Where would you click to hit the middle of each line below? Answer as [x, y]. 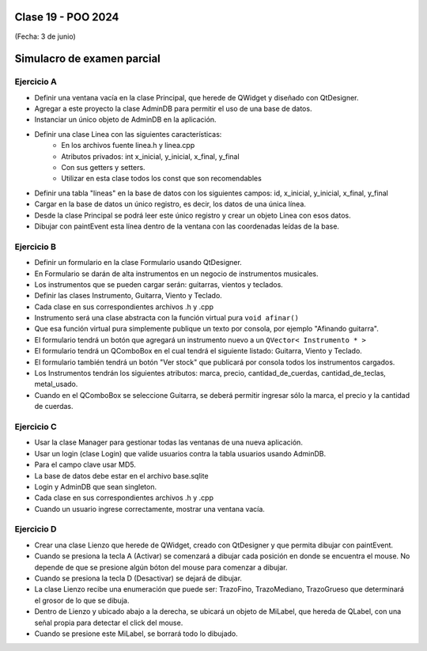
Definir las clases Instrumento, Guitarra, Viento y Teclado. [128, 296]
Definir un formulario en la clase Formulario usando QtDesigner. [138, 263]
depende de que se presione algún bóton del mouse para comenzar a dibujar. [161, 567]
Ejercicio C [36, 426]
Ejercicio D [36, 529]
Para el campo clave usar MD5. [85, 465]
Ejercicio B [36, 247]
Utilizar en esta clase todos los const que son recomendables [162, 179]
